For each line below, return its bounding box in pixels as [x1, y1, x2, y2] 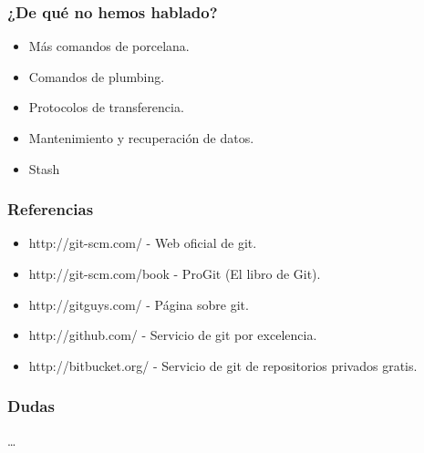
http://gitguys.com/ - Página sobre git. [28, 294, 249, 314]
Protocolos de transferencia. [28, 98, 184, 117]
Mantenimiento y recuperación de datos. [28, 129, 254, 147]
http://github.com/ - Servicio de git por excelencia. [28, 325, 317, 345]
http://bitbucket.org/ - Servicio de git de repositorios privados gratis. [28, 355, 418, 375]
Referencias [7, 198, 94, 221]
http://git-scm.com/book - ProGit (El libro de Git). [28, 264, 321, 283]
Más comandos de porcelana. [28, 36, 190, 56]
